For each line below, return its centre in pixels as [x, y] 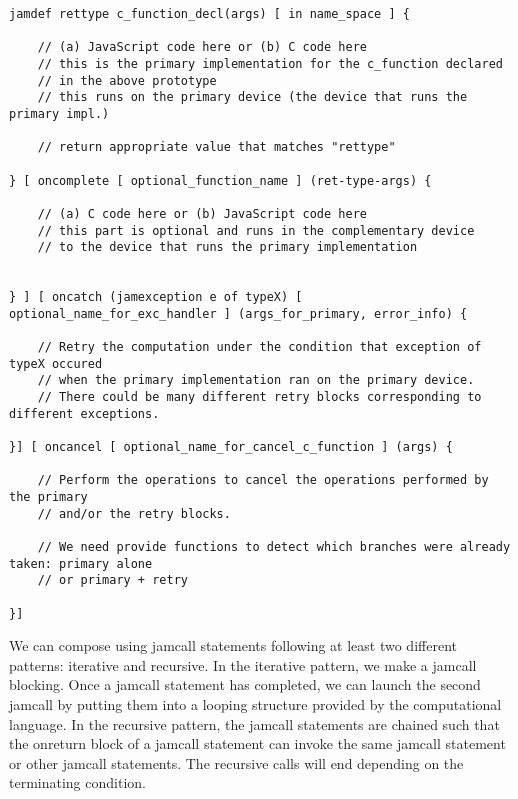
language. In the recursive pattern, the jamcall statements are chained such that [254, 723]
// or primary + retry [112, 580]
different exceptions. [84, 413]
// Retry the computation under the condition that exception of [259, 347]
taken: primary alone [81, 563]
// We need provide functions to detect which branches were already [274, 547]
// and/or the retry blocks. [134, 513]
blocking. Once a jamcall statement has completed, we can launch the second [245, 684]
